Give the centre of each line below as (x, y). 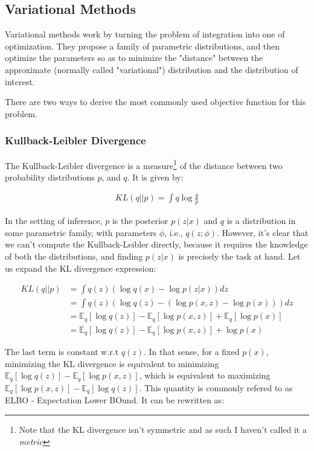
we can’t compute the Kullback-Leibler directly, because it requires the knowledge (156, 244)
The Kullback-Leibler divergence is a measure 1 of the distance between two (144, 164)
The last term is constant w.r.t (62, 352)
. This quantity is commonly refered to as (216, 387)
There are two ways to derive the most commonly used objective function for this (155, 102)
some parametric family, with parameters (81, 232)
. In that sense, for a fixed (192, 352)
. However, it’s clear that (262, 232)
